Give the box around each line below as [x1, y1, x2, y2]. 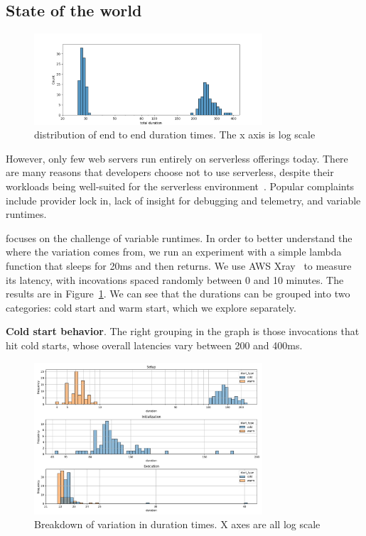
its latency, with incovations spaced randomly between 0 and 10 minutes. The [6, 272, 344, 287]
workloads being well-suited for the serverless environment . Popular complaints [6, 179, 355, 194]
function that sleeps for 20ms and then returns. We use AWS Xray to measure [6, 258, 352, 273]
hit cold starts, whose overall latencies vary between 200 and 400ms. [6, 338, 303, 353]
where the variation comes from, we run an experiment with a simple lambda [6, 244, 342, 259]
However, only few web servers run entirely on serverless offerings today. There [6, 151, 348, 165]
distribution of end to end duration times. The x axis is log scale [34, 127, 316, 142]
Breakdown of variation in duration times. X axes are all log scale [34, 517, 321, 532]
